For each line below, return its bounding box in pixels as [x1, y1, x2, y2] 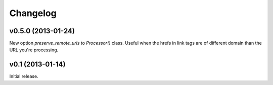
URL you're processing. [9, 47, 59, 53]
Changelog [9, 8, 57, 19]
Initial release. [9, 73, 38, 79]
